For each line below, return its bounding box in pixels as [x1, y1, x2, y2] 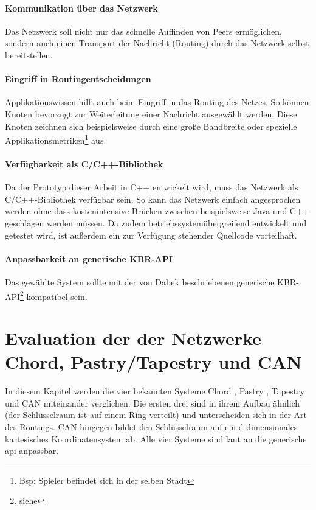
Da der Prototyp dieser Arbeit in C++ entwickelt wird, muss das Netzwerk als [5, 181, 298, 194]
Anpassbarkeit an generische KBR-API [5, 252, 173, 265]
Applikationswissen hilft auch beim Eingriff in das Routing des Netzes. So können [5, 96, 309, 108]
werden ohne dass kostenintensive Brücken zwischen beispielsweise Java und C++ [5, 204, 309, 217]
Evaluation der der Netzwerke [5, 326, 261, 350]
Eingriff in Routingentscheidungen [5, 72, 151, 85]
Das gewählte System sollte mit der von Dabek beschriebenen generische [5, 275, 275, 288]
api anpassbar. [5, 444, 59, 457]
